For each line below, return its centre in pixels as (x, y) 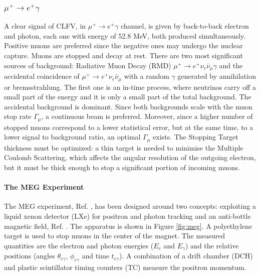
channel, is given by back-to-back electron (185, 26)
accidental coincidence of (42, 76)
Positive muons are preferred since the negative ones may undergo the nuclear (123, 45)
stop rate (18, 116)
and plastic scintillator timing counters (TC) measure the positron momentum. (125, 267)
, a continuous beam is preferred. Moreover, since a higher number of (147, 116)
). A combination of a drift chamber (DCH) (186, 256)
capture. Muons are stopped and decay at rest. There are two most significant (123, 55)
